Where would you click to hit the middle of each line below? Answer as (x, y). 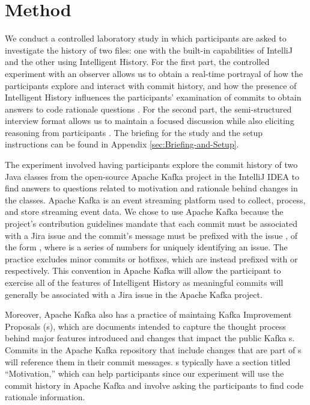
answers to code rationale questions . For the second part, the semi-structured (148, 109)
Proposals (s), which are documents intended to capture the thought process (145, 326)
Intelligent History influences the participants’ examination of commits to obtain (153, 97)
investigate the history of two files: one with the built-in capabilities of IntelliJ (149, 50)
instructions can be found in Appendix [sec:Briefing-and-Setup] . (122, 144)
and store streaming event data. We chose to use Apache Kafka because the (144, 212)
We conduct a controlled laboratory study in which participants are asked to (146, 38)
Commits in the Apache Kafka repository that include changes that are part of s (153, 349)
